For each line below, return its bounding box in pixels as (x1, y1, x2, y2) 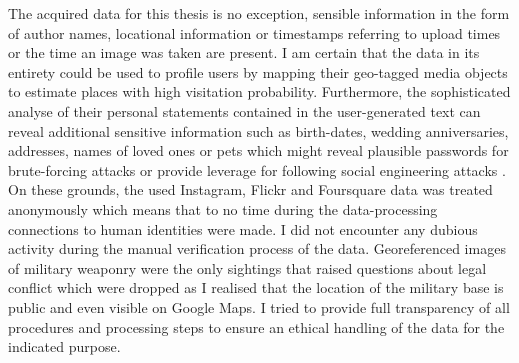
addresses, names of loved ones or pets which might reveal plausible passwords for (8, 140, 509, 161)
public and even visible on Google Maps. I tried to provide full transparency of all (8, 296, 510, 317)
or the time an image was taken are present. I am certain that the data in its (8, 42, 480, 63)
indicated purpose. (8, 336, 121, 357)
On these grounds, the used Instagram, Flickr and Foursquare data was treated (8, 179, 493, 200)
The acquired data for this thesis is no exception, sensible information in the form (8, 3, 510, 23)
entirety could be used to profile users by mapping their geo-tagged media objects (8, 61, 508, 82)
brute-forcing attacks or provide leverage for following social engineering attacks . (8, 159, 506, 180)
